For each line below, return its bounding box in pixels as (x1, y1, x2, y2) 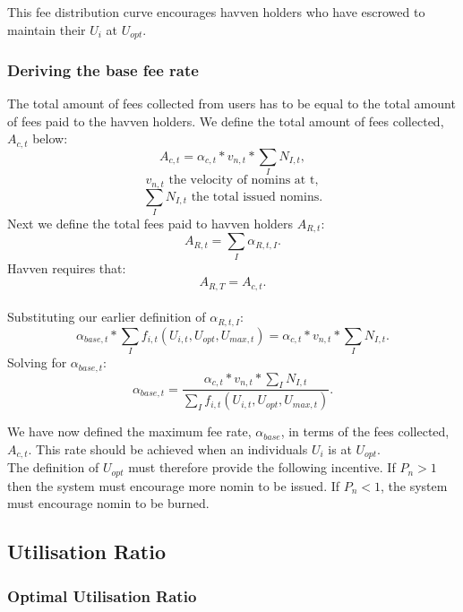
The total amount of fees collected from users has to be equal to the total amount (7, 94, 456, 113)
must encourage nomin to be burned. (7, 494, 210, 513)
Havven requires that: (7, 258, 126, 277)
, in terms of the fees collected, (280, 422, 450, 441)
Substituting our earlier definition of (7, 307, 206, 326)
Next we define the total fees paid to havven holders (7, 214, 294, 233)
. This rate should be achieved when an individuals (28, 439, 308, 458)
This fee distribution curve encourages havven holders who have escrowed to (7, 3, 425, 21)
